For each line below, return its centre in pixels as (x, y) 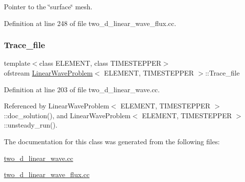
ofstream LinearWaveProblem (49, 73)
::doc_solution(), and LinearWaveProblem (67, 115)
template (17, 63)
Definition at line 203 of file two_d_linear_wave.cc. (82, 89)
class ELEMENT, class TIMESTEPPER (100, 63)
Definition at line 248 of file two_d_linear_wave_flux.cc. (90, 23)
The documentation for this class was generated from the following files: (112, 141)
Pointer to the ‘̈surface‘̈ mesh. (48, 6)
